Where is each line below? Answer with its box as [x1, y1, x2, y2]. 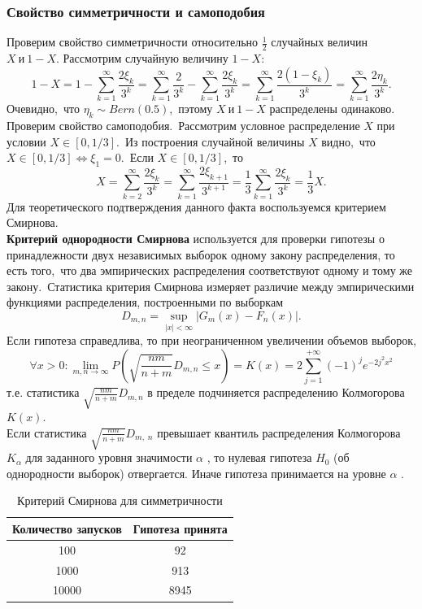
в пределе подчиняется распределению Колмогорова [147, 384, 405, 401]
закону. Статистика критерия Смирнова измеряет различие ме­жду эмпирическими [7, 277, 415, 294]
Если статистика [7, 424, 87, 441]
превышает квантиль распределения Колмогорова [157, 424, 401, 441]
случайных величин [271, 33, 368, 50]
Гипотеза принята [133, 520, 228, 537]
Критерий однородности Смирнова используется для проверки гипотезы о [7, 229, 385, 246]
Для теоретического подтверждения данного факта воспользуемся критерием [7, 198, 386, 215]
